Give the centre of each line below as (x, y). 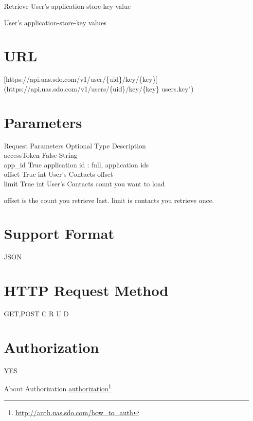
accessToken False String (41, 155)
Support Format (59, 233)
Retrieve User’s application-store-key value (67, 6)
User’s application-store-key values (55, 22)
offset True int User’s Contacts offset (59, 174)
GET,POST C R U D (36, 314)
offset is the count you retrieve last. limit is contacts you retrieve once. (109, 200)
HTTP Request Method (86, 290)
